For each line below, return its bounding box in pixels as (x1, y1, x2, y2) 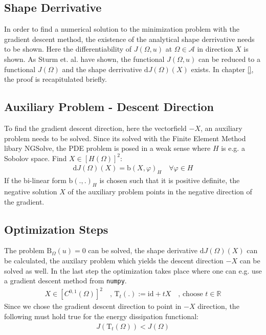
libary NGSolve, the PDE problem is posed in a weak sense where (4, 143, 211, 153)
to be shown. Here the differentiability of (4, 43, 132, 54)
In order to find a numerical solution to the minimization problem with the (4, 24, 239, 34)
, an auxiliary (201, 122, 242, 133)
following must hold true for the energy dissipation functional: (4, 310, 198, 321)
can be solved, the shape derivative (88, 245, 198, 256)
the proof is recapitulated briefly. (4, 74, 107, 84)
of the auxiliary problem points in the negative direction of (68, 186, 252, 196)
